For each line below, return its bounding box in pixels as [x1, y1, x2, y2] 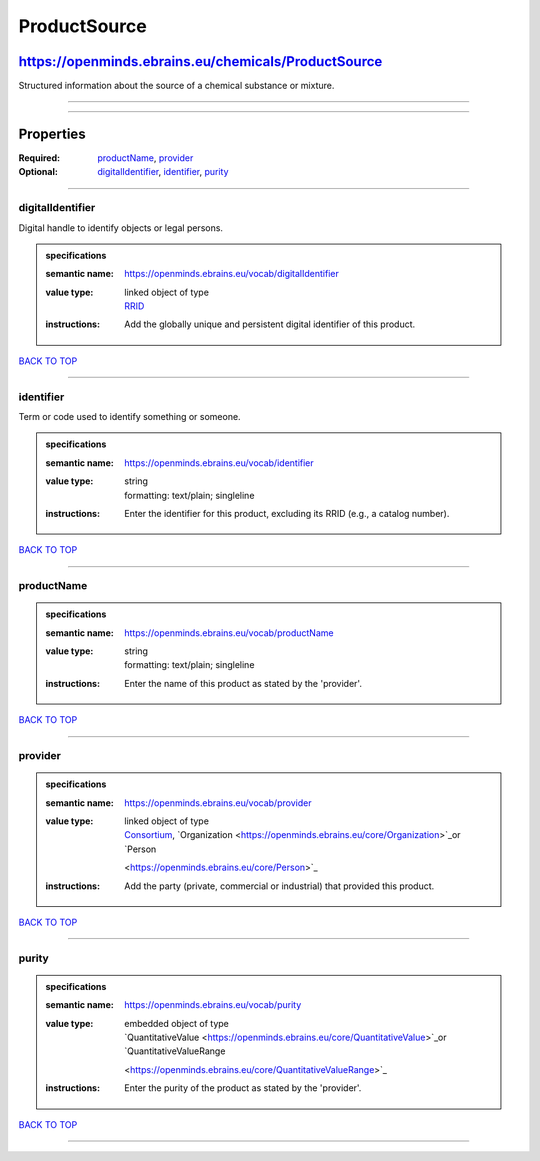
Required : [18, 151, 60, 164]
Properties [18, 125, 86, 142]
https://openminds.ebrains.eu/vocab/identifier [124, 456, 314, 469]
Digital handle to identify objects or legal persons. [18, 221, 224, 234]
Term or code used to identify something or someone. [18, 410, 241, 422]
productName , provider [97, 151, 194, 164]
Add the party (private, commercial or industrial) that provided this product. [124, 880, 435, 892]
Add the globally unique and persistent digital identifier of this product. [124, 318, 416, 330]
